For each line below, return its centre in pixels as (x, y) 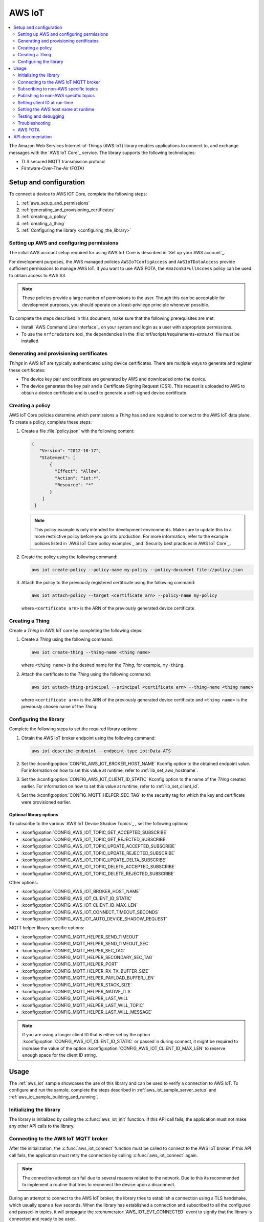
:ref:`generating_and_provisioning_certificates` (68, 210)
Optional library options (34, 814)
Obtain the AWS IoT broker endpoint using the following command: (88, 738)
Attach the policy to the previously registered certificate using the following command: (108, 582)
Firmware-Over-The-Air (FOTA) (53, 168)
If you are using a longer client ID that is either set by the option (86, 1034)
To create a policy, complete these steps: (51, 422)
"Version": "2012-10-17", (70, 451)
